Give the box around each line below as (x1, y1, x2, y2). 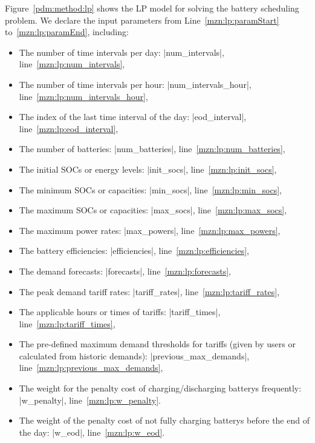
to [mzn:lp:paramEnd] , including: (5, 25, 129, 38)
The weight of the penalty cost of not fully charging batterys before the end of (19, 414, 310, 427)
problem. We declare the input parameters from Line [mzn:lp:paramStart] (5, 13, 279, 26)
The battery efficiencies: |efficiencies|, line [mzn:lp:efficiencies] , (19, 244, 249, 257)
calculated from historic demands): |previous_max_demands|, (19, 349, 250, 362)
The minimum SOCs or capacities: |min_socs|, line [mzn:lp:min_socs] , (19, 183, 282, 196)
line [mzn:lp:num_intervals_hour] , (19, 90, 148, 102)
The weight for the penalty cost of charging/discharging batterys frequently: (19, 382, 302, 395)
